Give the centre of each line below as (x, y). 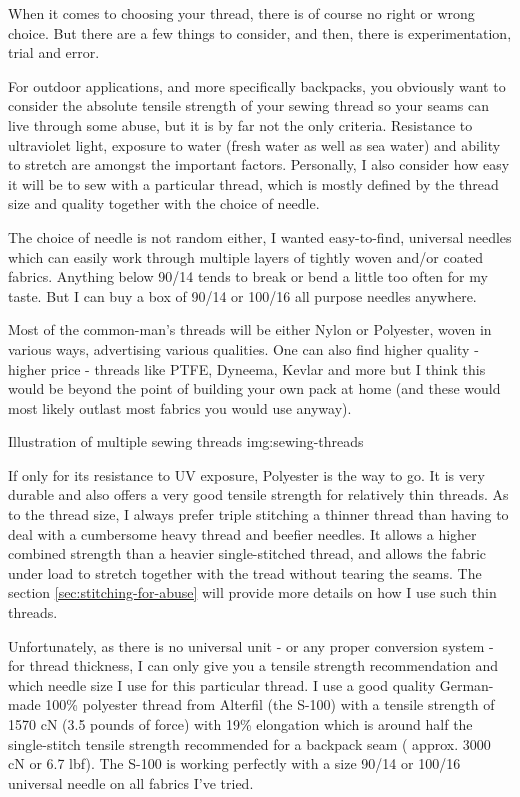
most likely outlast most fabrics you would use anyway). (180, 407)
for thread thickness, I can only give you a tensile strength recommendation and (253, 665)
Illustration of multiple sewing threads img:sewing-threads (186, 441)
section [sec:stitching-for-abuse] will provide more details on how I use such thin (252, 592)
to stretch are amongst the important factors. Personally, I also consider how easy (259, 164)
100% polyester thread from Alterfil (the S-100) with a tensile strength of (270, 704)
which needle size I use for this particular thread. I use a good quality (222, 684)
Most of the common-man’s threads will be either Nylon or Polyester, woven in (250, 329)
